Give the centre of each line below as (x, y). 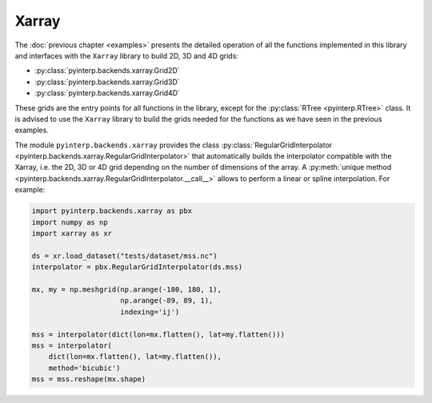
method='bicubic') (84, 368)
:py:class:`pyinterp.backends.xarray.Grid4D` (107, 93)
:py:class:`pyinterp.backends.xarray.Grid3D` (107, 82)
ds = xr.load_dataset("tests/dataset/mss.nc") (124, 256)
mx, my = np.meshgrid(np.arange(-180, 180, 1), (126, 289)
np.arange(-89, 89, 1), (167, 301)
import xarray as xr (72, 234)
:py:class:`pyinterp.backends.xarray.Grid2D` (107, 71)
